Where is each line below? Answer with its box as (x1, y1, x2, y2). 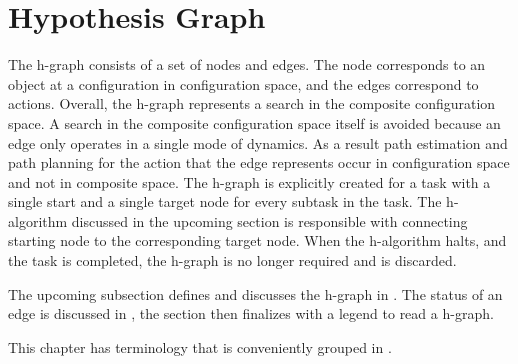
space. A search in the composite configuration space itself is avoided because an (8, 112, 501, 133)
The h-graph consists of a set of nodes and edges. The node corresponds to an (8, 54, 486, 75)
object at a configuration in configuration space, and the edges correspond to (8, 73, 479, 94)
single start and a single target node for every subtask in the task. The (8, 191, 442, 212)
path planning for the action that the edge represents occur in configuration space (8, 152, 510, 173)
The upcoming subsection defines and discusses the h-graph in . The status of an (8, 283, 503, 304)
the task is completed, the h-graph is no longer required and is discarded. (8, 250, 457, 271)
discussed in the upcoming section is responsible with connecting (71, 210, 468, 231)
